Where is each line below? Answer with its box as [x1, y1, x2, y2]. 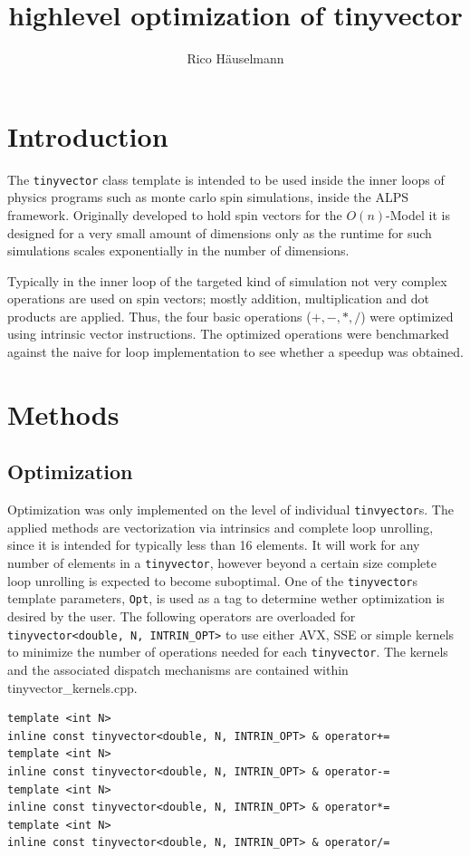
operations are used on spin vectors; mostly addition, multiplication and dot [7, 289, 430, 308]
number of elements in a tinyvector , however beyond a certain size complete [7, 553, 436, 572]
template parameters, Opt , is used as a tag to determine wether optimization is [7, 589, 445, 608]
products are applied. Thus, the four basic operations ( [7, 306, 312, 325]
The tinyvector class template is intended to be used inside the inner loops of [7, 169, 445, 188]
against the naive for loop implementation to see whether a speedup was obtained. [7, 342, 464, 361]
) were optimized [360, 306, 454, 325]
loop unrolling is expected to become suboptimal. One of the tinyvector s [7, 571, 417, 590]
